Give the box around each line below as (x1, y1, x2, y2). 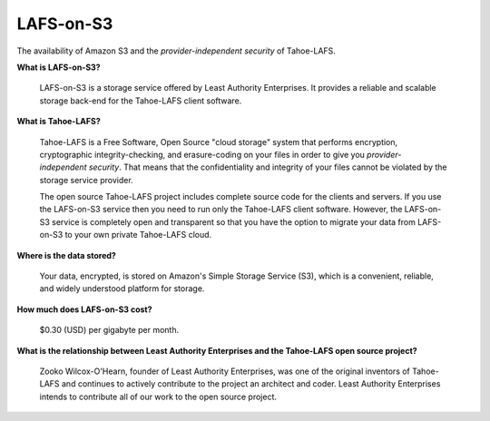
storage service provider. (39, 174, 133, 185)
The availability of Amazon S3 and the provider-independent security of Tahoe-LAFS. (16, 45, 336, 56)
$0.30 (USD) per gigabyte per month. (39, 325, 180, 336)
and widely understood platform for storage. (39, 283, 205, 294)
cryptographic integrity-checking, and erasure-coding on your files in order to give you (39, 149, 365, 160)
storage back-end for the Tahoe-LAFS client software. (39, 95, 242, 106)
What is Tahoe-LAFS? (16, 116, 101, 127)
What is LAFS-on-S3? (16, 62, 101, 73)
